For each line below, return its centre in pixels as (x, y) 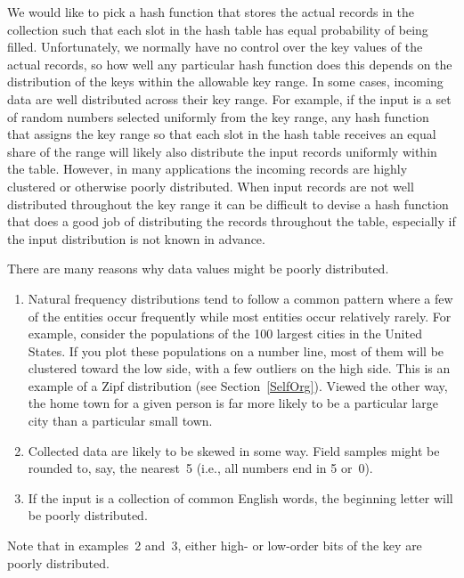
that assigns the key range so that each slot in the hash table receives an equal (222, 134)
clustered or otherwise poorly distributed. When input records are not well (211, 186)
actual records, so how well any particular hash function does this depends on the (230, 64)
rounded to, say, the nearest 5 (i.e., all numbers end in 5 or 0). (200, 468)
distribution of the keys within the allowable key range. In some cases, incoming (225, 81)
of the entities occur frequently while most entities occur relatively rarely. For (240, 316)
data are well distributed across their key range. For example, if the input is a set (229, 98)
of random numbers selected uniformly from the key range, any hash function (218, 116)
